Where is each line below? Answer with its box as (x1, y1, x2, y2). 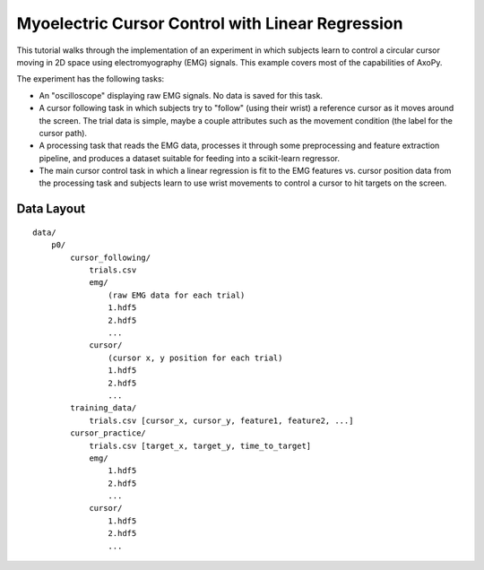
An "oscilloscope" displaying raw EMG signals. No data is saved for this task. (39, 90, 323, 100)
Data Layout (16, 202, 85, 217)
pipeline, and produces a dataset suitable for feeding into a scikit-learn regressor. (39, 152, 341, 163)
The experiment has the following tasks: (16, 73, 165, 84)
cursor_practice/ (70, 428, 147, 438)
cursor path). (39, 127, 88, 138)
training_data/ (70, 403, 137, 413)
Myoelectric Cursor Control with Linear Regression (16, 13, 403, 33)
